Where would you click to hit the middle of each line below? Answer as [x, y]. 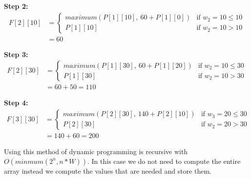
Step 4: [16, 103]
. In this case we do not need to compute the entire [164, 161]
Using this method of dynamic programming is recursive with [96, 151]
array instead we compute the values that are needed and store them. [108, 170]
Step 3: [16, 54]
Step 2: [16, 6]
